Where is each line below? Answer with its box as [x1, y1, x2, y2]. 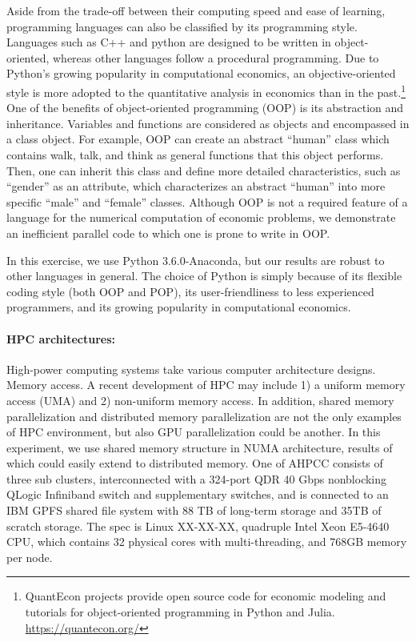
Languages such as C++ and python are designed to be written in [6, 34, 331, 50]
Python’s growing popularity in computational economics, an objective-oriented [6, 65, 396, 82]
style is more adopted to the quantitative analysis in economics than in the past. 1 [6, 81, 406, 100]
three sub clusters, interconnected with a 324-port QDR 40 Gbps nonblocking [6, 470, 387, 487]
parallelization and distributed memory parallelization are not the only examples [6, 407, 402, 424]
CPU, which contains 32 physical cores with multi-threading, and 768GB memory [6, 533, 407, 550]
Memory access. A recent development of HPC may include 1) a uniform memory [6, 376, 406, 393]
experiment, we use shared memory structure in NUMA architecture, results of [6, 439, 393, 455]
